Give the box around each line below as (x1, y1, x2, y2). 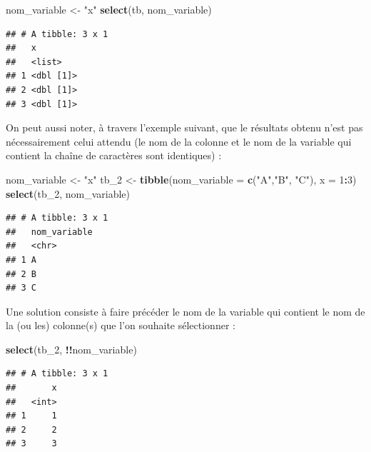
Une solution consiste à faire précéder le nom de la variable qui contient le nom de (6, 303, 365, 318)
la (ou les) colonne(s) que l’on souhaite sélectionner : (6, 318, 235, 333)
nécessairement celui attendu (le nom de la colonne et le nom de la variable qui (6, 134, 352, 149)
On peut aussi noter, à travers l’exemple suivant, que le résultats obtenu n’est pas (6, 120, 363, 135)
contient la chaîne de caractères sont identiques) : (6, 148, 222, 163)
